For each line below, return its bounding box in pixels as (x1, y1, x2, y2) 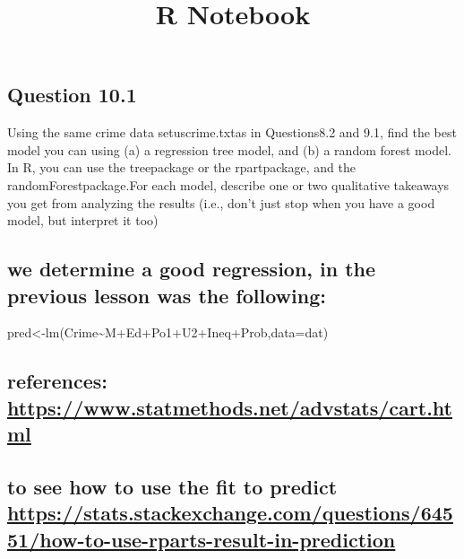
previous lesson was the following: (7, 281, 326, 309)
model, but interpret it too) (7, 211, 159, 230)
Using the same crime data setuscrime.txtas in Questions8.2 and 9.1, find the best (7, 123, 457, 142)
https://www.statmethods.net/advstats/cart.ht (7, 393, 452, 421)
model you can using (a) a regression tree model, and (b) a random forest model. (7, 140, 451, 159)
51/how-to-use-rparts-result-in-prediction (7, 525, 396, 553)
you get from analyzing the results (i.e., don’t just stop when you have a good (7, 193, 435, 212)
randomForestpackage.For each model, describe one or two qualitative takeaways (7, 175, 450, 194)
